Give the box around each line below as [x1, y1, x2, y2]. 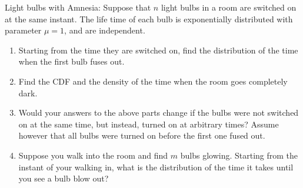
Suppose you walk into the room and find [18, 149, 168, 161]
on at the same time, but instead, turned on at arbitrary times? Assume [18, 117, 279, 130]
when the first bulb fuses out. [18, 55, 125, 68]
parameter [5, 24, 42, 36]
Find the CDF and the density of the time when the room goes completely [18, 75, 288, 87]
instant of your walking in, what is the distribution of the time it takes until [18, 160, 294, 173]
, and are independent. [64, 24, 145, 36]
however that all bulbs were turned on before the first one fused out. [18, 129, 265, 142]
